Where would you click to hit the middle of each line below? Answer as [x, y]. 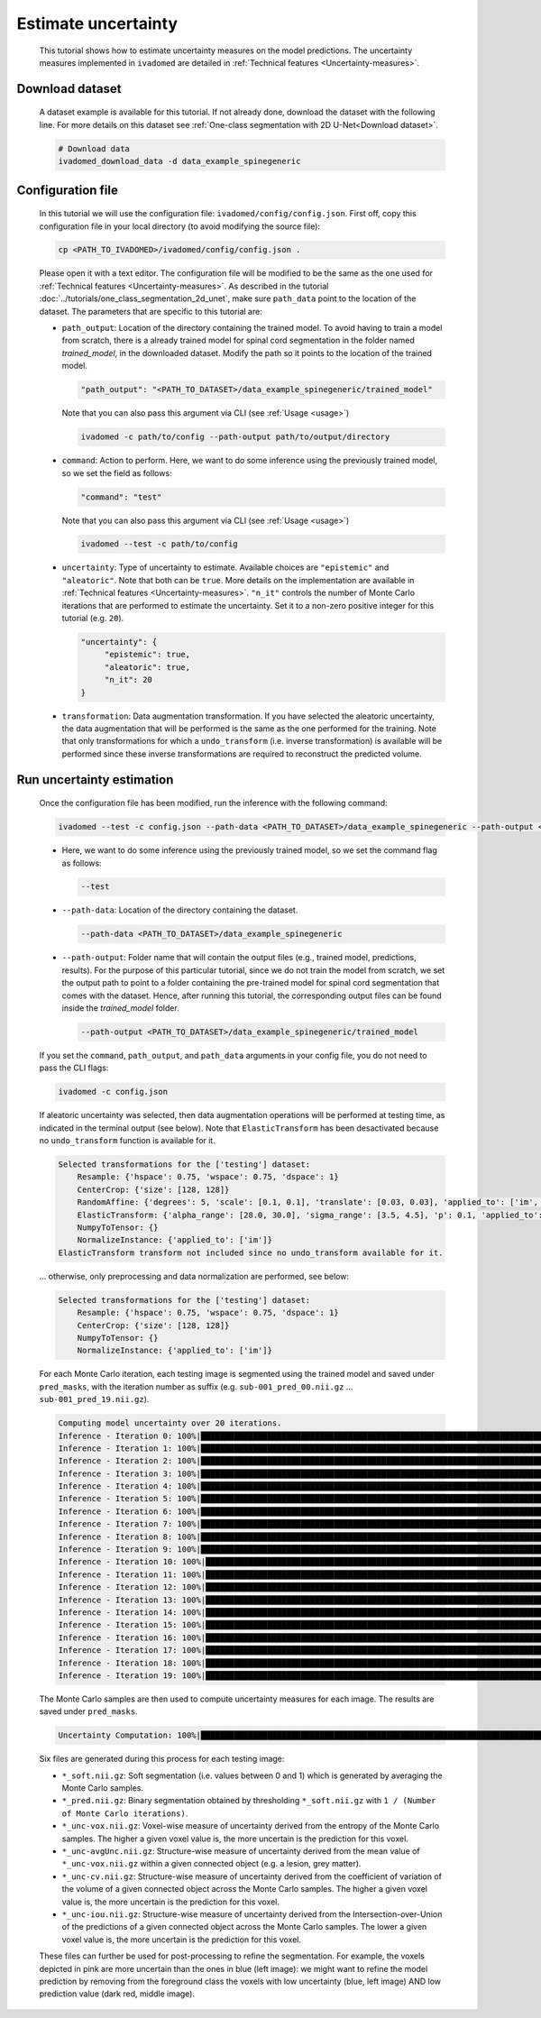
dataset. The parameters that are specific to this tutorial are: [151, 311]
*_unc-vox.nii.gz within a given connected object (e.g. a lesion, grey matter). [211, 1864]
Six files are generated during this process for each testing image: [162, 1759]
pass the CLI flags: [74, 1068]
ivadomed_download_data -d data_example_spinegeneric [179, 161]
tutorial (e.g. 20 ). [93, 619]
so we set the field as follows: [117, 472]
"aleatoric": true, [147, 667]
